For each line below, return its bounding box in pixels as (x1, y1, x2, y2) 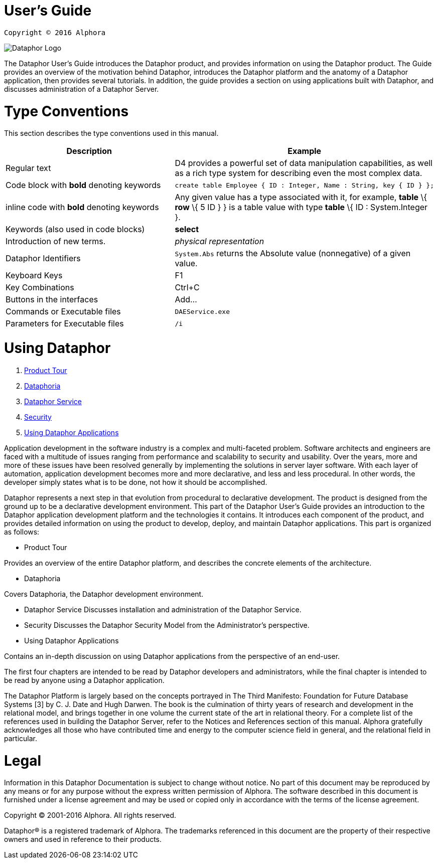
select (175, 224, 199, 235)
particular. (4, 734, 37, 743)
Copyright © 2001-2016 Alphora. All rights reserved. (4, 811, 177, 820)
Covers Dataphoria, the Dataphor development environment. (4, 589, 204, 598)
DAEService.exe (175, 307, 230, 315)
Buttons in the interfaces (6, 294, 98, 305)
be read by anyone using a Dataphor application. (4, 675, 165, 684)
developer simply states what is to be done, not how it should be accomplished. (4, 477, 267, 486)
